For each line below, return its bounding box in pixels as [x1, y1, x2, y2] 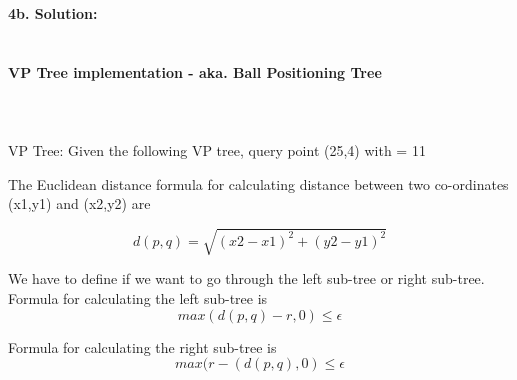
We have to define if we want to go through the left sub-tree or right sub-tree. [8, 268, 485, 289]
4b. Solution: [8, 3, 98, 23]
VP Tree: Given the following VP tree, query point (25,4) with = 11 [8, 140, 426, 161]
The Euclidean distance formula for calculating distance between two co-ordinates [8, 173, 509, 194]
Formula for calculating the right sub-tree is [8, 336, 277, 357]
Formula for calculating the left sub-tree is [8, 288, 268, 309]
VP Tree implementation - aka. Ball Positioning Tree [8, 61, 382, 82]
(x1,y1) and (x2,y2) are [8, 193, 151, 214]
